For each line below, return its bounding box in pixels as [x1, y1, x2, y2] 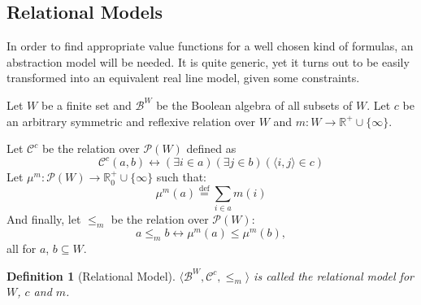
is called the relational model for [254, 267, 414, 284]
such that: [156, 168, 206, 185]
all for [7, 240, 37, 256]
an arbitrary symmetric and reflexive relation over [7, 112, 256, 129]
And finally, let [7, 211, 81, 228]
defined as [186, 140, 237, 157]
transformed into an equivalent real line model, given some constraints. [7, 69, 360, 86]
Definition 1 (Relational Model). [7, 267, 176, 284]
